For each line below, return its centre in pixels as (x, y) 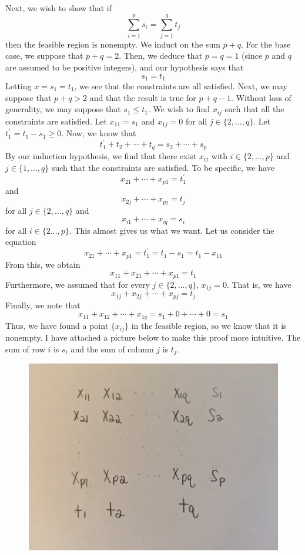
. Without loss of (261, 97)
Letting (19, 85)
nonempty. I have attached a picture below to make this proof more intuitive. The (153, 337)
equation (21, 242)
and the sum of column (112, 349)
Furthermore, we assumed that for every (78, 284)
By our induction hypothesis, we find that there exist (101, 155)
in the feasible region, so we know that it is (209, 325)
